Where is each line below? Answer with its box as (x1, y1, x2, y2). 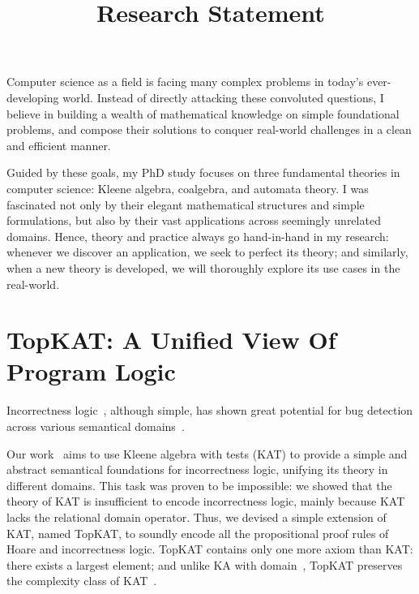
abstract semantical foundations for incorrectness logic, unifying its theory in (6, 461, 388, 478)
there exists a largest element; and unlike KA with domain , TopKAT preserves (6, 556, 403, 573)
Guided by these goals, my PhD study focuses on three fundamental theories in (6, 164, 400, 181)
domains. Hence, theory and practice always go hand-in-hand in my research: (6, 227, 389, 244)
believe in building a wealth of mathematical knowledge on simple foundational (6, 105, 400, 122)
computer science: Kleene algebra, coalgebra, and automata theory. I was (6, 179, 369, 196)
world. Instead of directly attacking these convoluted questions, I (62, 88, 384, 105)
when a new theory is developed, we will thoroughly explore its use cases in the (6, 259, 400, 276)
